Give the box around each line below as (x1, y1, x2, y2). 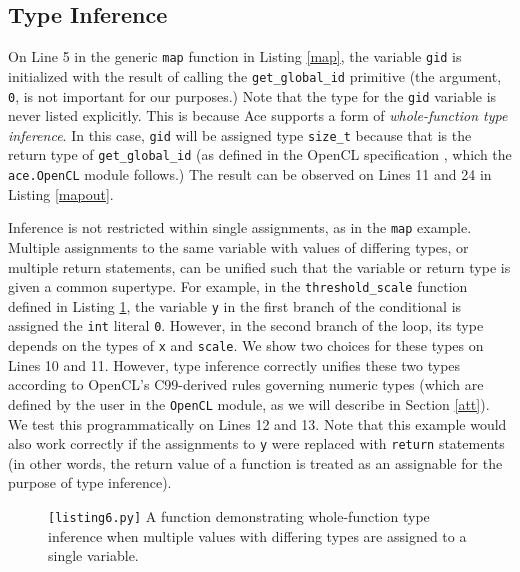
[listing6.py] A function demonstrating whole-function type (48, 506, 430, 527)
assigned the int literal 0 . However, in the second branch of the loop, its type (8, 315, 484, 336)
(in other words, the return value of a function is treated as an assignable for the (8, 452, 503, 473)
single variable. (48, 545, 139, 566)
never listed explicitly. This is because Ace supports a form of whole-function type (8, 105, 508, 126)
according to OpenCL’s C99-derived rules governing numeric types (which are (8, 374, 484, 395)
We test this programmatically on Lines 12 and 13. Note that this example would (8, 413, 507, 434)
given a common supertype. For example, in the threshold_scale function (8, 276, 468, 297)
